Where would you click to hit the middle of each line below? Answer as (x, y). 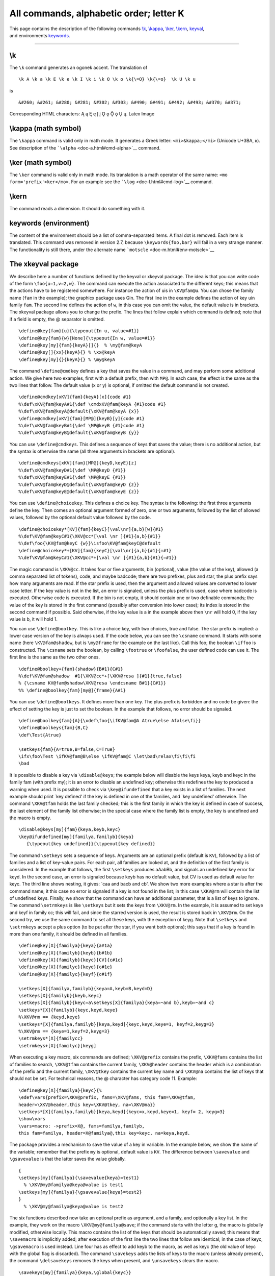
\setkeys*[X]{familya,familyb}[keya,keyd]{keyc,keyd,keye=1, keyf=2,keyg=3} (117, 1024)
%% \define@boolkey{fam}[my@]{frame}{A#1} (72, 690)
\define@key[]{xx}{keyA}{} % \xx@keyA (67, 352)
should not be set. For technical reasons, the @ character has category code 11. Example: (103, 1078)
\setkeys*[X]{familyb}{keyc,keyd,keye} (68, 1010)
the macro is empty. (30, 818)
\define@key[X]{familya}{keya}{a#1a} (66, 946)
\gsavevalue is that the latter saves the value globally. (67, 1159)
